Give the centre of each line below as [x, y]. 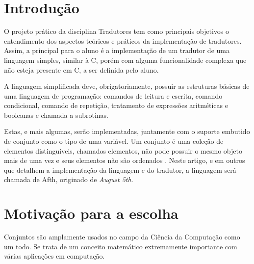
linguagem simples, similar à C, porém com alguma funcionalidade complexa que [125, 60]
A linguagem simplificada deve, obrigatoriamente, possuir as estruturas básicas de [127, 86]
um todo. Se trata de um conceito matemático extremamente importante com [121, 246]
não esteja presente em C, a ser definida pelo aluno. [81, 69]
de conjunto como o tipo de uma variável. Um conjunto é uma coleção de [114, 141]
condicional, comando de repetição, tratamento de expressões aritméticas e [116, 105]
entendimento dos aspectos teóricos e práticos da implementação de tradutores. [123, 40]
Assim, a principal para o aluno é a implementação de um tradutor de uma [117, 50]
